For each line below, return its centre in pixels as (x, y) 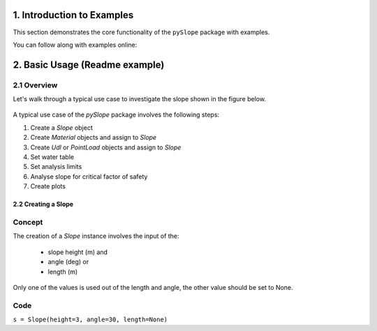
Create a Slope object (62, 127)
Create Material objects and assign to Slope (94, 138)
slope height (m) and (78, 252)
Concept (28, 222)
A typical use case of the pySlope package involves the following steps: (116, 115)
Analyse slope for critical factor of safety (89, 176)
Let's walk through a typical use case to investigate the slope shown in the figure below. (140, 99)
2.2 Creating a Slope (43, 204)
